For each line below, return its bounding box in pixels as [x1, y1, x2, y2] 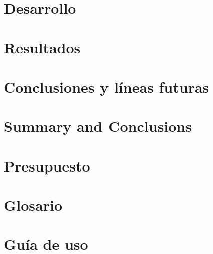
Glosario [4, 195, 63, 215]
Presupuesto [4, 155, 90, 176]
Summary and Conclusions [4, 116, 192, 136]
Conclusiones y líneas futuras [4, 76, 209, 97]
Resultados [4, 37, 81, 57]
